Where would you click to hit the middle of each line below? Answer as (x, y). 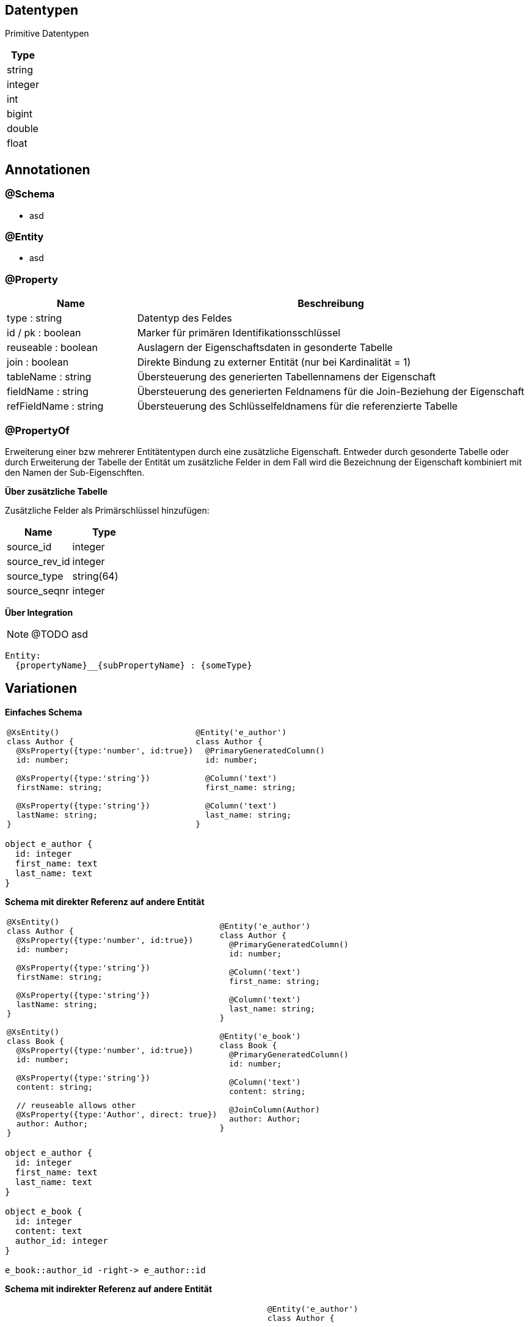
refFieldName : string (55, 406)
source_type (35, 576)
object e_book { (44, 1211)
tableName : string (49, 377)
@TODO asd (60, 634)
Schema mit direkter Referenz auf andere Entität (105, 901)
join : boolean (38, 362)
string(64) (95, 576)
